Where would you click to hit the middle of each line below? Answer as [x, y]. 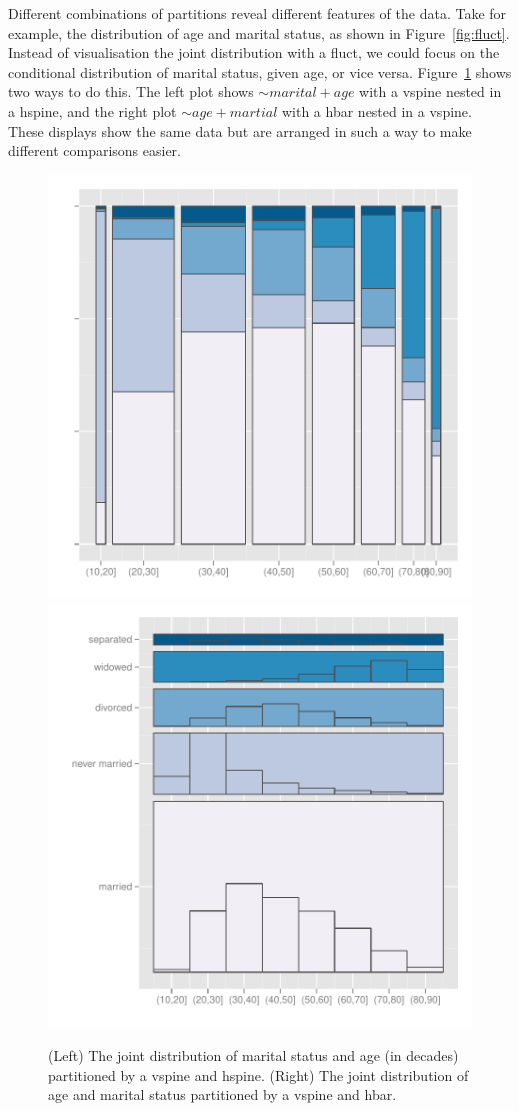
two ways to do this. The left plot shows [131, 91]
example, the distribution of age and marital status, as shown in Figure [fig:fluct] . [259, 32]
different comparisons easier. [94, 150]
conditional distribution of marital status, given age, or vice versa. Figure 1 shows [260, 71]
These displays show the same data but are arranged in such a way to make [240, 130]
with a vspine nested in [430, 91]
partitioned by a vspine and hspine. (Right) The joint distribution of [258, 1074]
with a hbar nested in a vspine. [376, 110]
